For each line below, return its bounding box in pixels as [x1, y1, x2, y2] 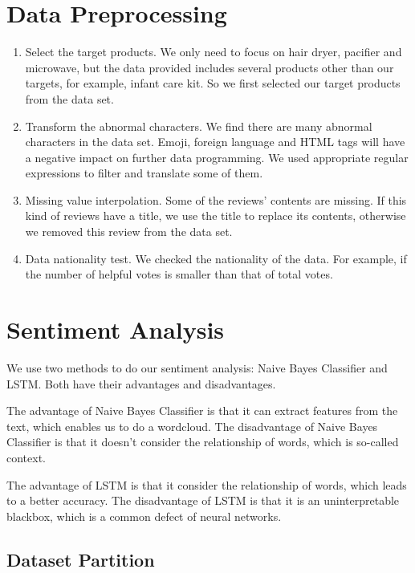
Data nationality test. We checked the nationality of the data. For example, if [25, 250, 407, 266]
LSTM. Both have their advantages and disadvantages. [6, 375, 276, 392]
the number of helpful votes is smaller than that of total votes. [25, 266, 333, 282]
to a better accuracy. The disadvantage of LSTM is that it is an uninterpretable [6, 492, 400, 509]
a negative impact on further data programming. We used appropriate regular [25, 148, 409, 165]
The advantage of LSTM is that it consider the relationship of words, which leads [6, 476, 407, 493]
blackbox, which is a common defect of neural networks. [6, 507, 282, 524]
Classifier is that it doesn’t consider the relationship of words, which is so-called [6, 433, 399, 450]
